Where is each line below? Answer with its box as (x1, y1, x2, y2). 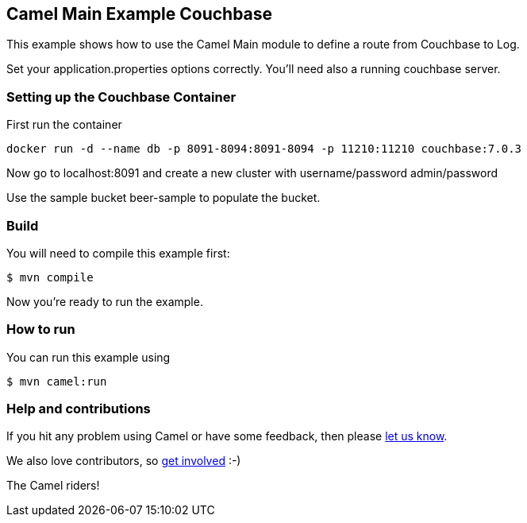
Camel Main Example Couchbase (6, 4, 273, 24)
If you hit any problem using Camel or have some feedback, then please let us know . (6, 429, 448, 444)
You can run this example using (6, 350, 171, 364)
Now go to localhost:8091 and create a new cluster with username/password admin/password (6, 166, 498, 180)
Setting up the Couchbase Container (6, 88, 237, 105)
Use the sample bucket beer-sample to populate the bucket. (6, 191, 321, 205)
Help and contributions (6, 401, 151, 417)
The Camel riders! (6, 478, 100, 493)
